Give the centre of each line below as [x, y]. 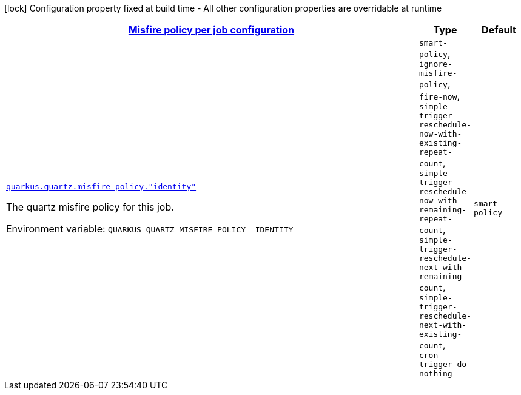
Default [499, 30]
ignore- [435, 64]
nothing [435, 373]
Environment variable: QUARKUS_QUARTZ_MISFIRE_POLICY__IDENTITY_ [152, 228]
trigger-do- [445, 364]
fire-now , [439, 96]
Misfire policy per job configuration [211, 30]
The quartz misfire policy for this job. [90, 207]
